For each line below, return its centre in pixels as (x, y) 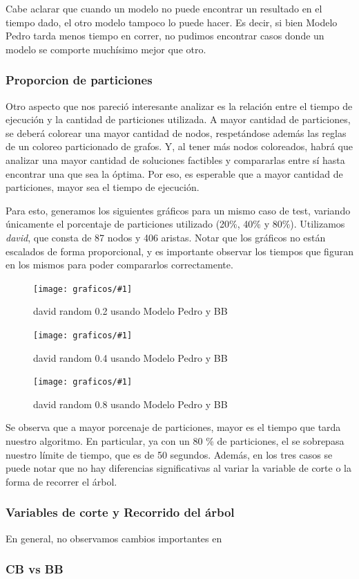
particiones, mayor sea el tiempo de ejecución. (103, 187)
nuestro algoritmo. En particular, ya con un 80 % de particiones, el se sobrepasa (175, 441)
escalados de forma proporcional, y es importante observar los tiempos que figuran (179, 251)
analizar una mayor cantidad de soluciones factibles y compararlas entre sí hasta (175, 159)
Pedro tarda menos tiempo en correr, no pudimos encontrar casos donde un (165, 36)
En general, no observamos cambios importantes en (114, 538)
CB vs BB (35, 569)
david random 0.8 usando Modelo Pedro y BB (130, 404)
